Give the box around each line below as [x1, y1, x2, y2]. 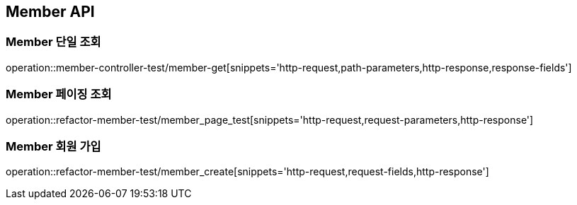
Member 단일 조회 [6, 35, 101, 49]
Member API [6, 3, 95, 20]
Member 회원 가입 [6, 139, 101, 153]
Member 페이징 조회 [6, 87, 112, 102]
